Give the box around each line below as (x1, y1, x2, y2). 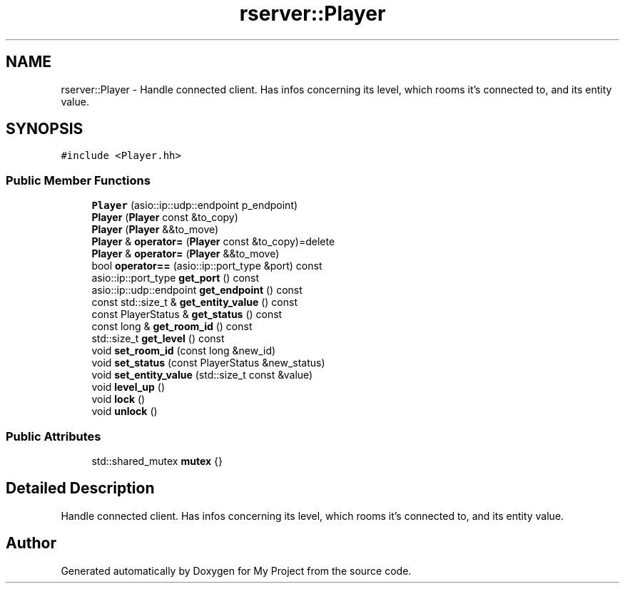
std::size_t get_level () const (91, 332, 225, 345)
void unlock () (91, 405, 158, 418)
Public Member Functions (6, 173, 151, 188)
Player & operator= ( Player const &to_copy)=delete (91, 235, 335, 248)
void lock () (91, 393, 146, 406)
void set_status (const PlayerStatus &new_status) (91, 357, 325, 369)
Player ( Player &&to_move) (91, 223, 219, 236)
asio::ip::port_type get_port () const (91, 272, 260, 285)
